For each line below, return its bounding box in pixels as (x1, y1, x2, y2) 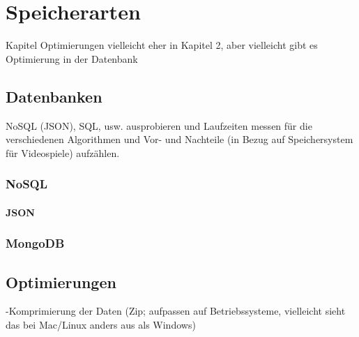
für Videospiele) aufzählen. (6, 145, 120, 160)
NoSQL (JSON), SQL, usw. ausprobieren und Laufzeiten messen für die (6, 118, 312, 133)
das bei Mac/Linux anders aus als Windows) (6, 317, 196, 331)
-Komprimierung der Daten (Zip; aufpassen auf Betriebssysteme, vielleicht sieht (6, 304, 346, 318)
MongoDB (6, 234, 65, 252)
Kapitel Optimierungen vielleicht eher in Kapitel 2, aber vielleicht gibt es (6, 38, 318, 52)
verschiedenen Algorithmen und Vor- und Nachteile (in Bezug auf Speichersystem (6, 132, 353, 147)
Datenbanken (6, 85, 102, 107)
